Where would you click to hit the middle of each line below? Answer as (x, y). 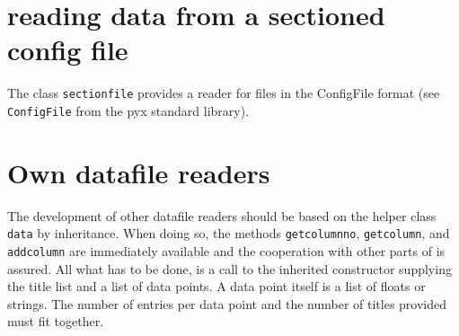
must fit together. (56, 321)
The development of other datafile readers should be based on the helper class (222, 215)
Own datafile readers (139, 172)
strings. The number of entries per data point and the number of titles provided (227, 303)
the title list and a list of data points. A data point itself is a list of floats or (216, 286)
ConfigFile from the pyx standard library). (128, 110)
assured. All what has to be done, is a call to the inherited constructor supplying (229, 268)
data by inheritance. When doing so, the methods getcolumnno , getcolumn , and (229, 233)
